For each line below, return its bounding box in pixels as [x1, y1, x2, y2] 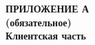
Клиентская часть [6, 28, 86, 43]
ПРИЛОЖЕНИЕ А [6, 1, 89, 15]
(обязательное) [6, 15, 72, 29]
